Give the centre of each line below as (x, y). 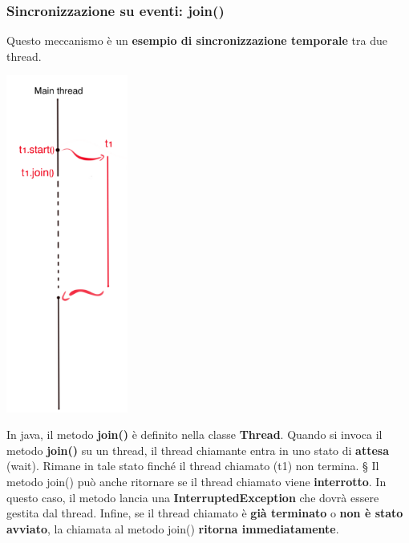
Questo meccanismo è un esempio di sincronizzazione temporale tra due (197, 40)
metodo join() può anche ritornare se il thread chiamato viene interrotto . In (196, 481)
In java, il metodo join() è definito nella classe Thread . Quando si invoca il (194, 434)
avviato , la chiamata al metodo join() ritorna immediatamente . (173, 528)
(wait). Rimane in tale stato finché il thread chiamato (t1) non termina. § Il (193, 466)
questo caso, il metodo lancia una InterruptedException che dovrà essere (193, 497)
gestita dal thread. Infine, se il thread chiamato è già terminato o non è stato (205, 513)
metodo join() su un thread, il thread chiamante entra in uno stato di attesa (198, 450)
